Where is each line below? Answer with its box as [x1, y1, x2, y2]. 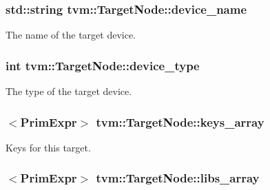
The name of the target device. [6, 28, 136, 42]
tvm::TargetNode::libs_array [96, 169, 260, 187]
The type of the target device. [6, 84, 132, 98]
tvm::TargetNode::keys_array [96, 113, 264, 130]
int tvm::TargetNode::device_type [6, 56, 200, 74]
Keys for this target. [6, 140, 91, 154]
